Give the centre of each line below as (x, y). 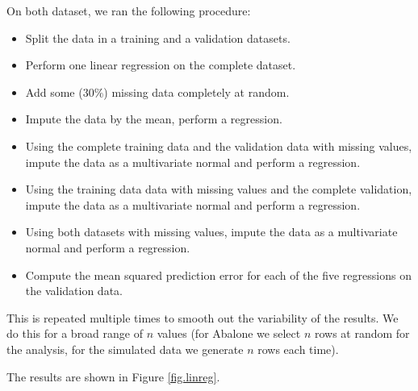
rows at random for (362, 333)
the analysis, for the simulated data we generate (125, 349)
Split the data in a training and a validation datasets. (158, 37)
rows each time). (298, 349)
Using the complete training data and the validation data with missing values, (219, 146)
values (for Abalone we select (229, 333)
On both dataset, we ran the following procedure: (129, 10)
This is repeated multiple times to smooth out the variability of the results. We (203, 317)
